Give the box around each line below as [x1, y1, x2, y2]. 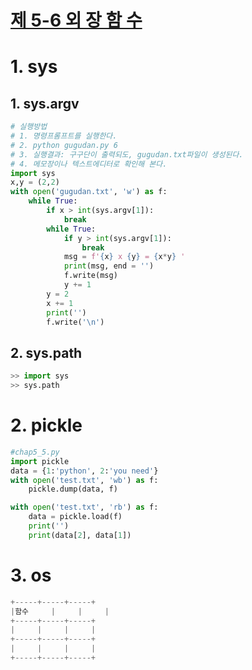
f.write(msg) [63, 271, 118, 281]
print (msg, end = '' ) [63, 261, 155, 271]
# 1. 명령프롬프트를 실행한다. [10, 131, 118, 141]
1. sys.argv [10, 95, 80, 112]
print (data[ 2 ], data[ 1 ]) [28, 530, 132, 540]
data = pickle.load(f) [28, 512, 123, 522]
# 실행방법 [10, 122, 48, 132]
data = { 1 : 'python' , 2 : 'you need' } [10, 466, 159, 476]
